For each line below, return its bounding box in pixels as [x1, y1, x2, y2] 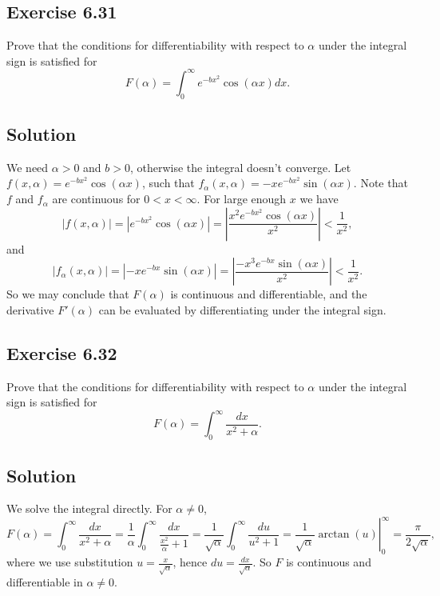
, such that [141, 174, 195, 191]
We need [6, 158, 49, 175]
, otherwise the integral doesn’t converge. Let [129, 158, 351, 175]
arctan [318, 529, 350, 541]
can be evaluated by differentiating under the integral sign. [98, 301, 386, 318]
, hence [172, 554, 208, 570]
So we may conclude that [6, 286, 129, 302]
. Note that [353, 174, 408, 191]
